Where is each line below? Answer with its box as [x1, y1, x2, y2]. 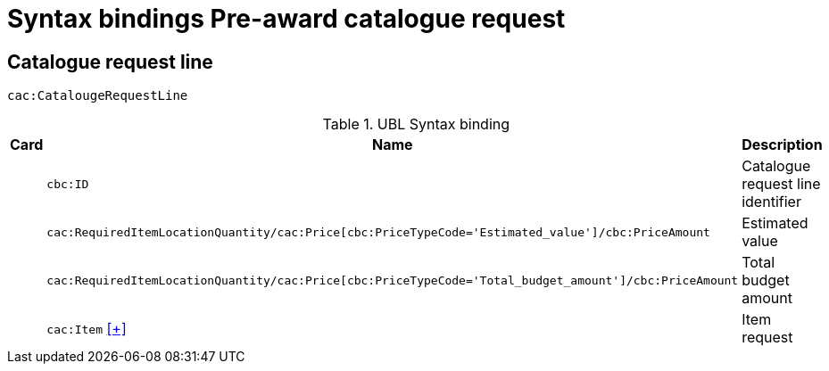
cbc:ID [46, 177, 89, 191]
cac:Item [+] [46, 319, 127, 338]
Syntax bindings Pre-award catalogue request [7, 4, 566, 34]
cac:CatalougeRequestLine [7, 88, 188, 103]
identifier [742, 193, 801, 211]
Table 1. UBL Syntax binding [322, 115, 510, 134]
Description [742, 136, 823, 154]
